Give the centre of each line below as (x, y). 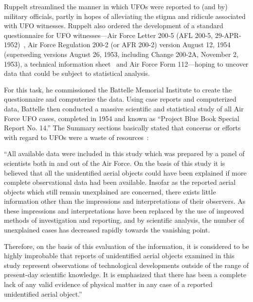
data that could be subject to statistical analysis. (77, 73)
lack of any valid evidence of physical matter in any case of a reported (108, 284)
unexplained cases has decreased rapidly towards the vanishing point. (107, 230)
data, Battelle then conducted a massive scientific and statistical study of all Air (124, 108)
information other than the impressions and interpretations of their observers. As (125, 201)
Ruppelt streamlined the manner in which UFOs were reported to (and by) (116, 6)
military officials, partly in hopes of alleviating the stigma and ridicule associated (125, 16)
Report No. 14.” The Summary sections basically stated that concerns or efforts (122, 128)
